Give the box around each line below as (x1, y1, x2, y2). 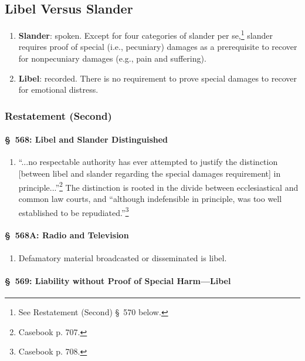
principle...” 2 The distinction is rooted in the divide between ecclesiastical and (18, 179, 299, 193)
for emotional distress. (18, 83, 99, 96)
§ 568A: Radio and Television (5, 229, 129, 241)
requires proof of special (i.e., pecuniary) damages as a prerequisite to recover (18, 41, 297, 53)
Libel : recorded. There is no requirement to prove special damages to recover (18, 72, 297, 84)
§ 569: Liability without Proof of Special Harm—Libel (5, 274, 231, 286)
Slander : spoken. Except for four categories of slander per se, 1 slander (18, 28, 273, 41)
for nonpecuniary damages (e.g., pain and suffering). (18, 52, 206, 65)
